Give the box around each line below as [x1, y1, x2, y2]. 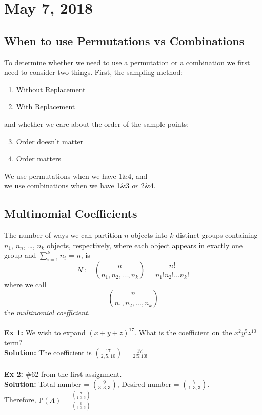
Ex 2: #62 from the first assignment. [4, 368, 122, 379]
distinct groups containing [176, 230, 258, 240]
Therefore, [4, 394, 36, 405]
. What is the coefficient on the [134, 327, 232, 337]
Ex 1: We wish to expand [4, 327, 86, 337]
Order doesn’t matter [16, 136, 84, 146]
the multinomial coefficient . [4, 307, 90, 317]
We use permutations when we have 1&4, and [4, 170, 148, 181]
